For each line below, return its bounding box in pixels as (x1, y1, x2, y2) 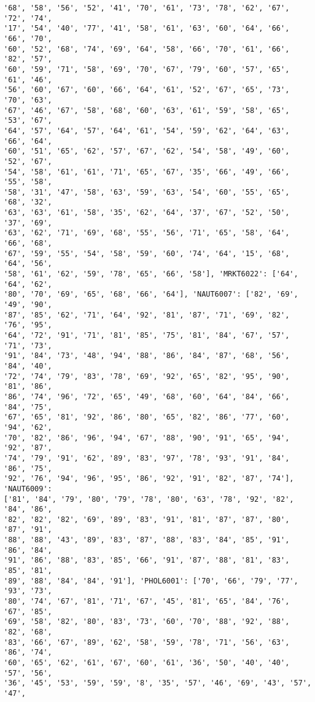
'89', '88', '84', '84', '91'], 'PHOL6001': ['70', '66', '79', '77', (4, 576, 298, 585)
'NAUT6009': (4, 484, 52, 493)
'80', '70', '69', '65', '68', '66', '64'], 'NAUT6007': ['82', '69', (4, 290, 298, 299)
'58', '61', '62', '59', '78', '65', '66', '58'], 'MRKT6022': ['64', (4, 270, 298, 279)
